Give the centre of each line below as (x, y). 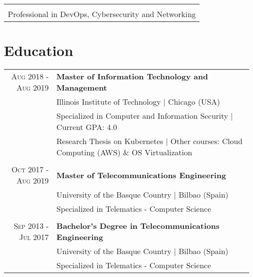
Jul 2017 (34, 237)
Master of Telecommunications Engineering (141, 175)
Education (39, 50)
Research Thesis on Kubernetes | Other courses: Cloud (150, 141)
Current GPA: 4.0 (87, 127)
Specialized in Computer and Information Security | (145, 116)
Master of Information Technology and (132, 76)
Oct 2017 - (30, 169)
